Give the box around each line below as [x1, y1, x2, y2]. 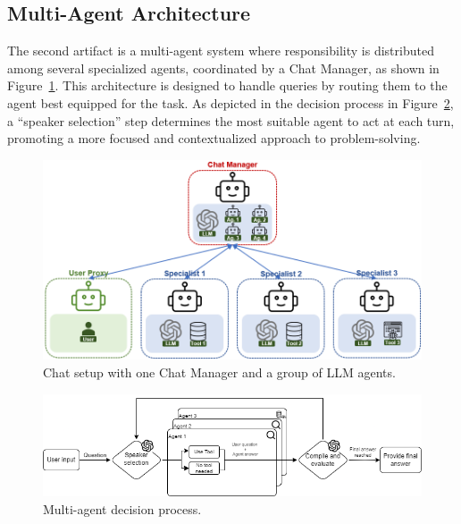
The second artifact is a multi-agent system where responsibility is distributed [7, 41, 434, 60]
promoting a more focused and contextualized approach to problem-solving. [7, 129, 421, 148]
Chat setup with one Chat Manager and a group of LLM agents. [43, 363, 396, 382]
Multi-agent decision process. [43, 500, 202, 519]
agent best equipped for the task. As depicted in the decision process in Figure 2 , [7, 93, 454, 112]
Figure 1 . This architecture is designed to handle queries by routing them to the [7, 76, 448, 95]
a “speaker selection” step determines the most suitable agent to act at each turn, [7, 111, 455, 130]
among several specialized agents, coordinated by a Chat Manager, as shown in [7, 58, 440, 77]
